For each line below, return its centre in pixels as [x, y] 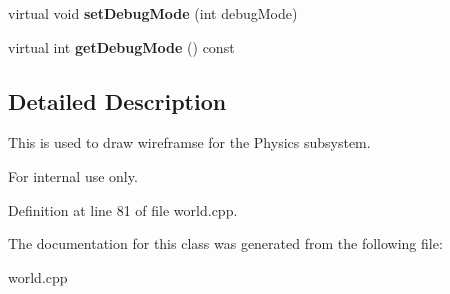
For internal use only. [73, 175]
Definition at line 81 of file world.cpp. [123, 209]
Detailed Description [117, 100]
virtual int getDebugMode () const [121, 46]
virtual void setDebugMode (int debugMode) [153, 13]
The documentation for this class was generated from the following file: [225, 243]
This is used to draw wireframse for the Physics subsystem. [189, 142]
